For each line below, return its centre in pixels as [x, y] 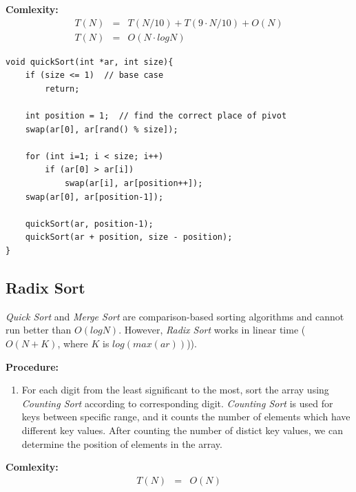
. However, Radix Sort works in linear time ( [212, 330]
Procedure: [32, 366]
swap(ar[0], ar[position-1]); [94, 197]
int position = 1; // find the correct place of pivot [156, 116]
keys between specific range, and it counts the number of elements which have [186, 417]
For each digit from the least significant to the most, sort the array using [175, 390]
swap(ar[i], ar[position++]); [134, 183]
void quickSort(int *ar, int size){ [90, 62]
